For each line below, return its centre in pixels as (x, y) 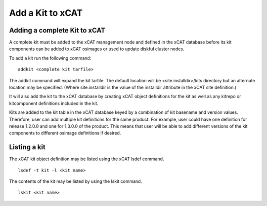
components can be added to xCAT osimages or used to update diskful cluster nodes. (97, 49)
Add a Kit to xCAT (46, 13)
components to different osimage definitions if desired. (65, 133)
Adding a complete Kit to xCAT (57, 30)
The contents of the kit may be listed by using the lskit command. (76, 181)
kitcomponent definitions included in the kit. (54, 103)
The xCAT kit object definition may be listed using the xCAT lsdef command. (87, 159)
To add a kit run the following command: (50, 58)
